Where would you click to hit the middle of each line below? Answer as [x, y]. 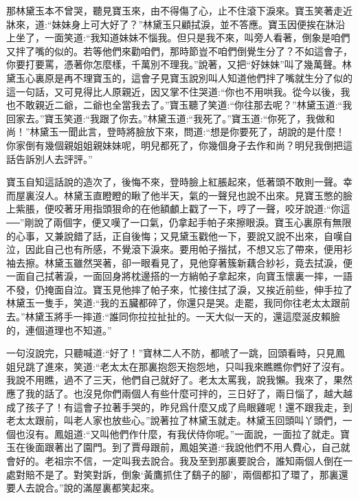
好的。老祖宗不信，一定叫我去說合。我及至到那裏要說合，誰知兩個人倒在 [179, 461]
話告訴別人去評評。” [49, 158]
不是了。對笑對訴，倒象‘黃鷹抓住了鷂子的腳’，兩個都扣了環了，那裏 [187, 474]
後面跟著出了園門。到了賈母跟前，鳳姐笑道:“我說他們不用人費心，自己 [183, 447]
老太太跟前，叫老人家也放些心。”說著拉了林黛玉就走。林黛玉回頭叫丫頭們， [175, 420]
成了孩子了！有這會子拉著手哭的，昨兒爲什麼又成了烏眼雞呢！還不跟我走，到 [179, 407]
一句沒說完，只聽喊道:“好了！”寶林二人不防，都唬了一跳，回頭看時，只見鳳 [176, 353]
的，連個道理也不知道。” [59, 330]
